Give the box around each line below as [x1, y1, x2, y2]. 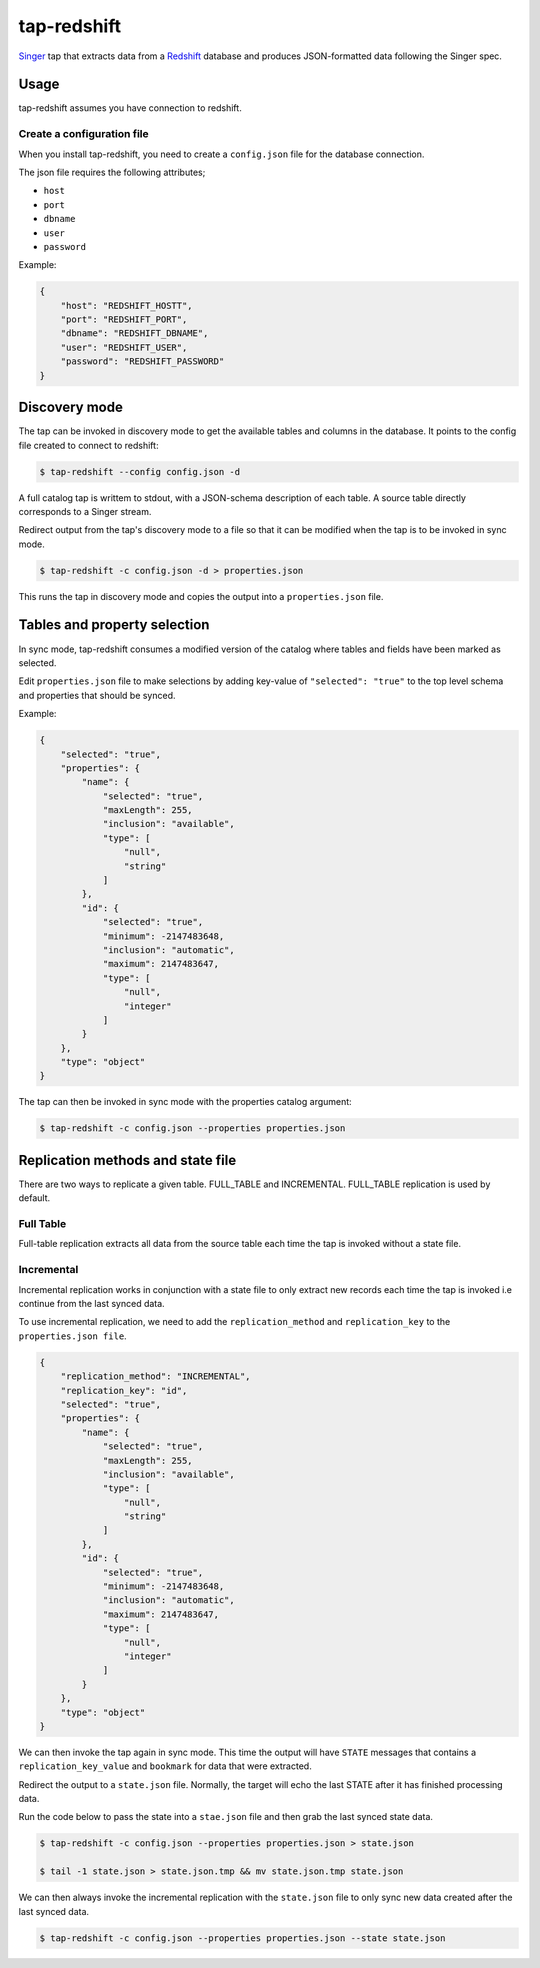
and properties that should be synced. [18, 689, 176, 701]
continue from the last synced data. [18, 1298, 165, 1310]
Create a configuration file [18, 127, 149, 141]
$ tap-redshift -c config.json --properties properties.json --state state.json [39, 1932, 446, 1944]
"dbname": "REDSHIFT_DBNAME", [60, 328, 209, 339]
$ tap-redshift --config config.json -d [39, 466, 240, 477]
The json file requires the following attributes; [18, 166, 206, 178]
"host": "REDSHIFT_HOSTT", [60, 300, 194, 311]
